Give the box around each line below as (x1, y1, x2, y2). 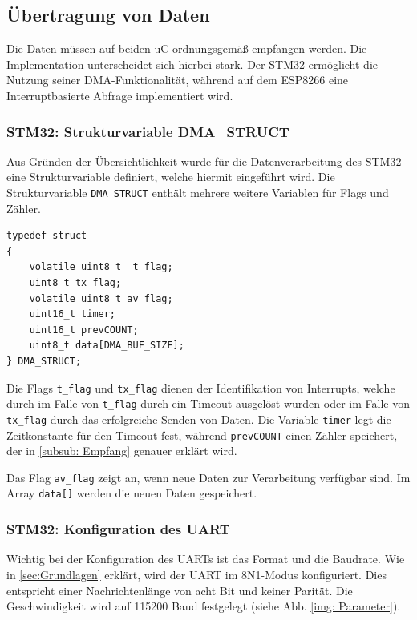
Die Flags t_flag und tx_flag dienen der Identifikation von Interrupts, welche (6, 379, 395, 396)
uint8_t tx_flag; (29, 277, 122, 289)
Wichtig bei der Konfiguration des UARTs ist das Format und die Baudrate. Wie (6, 550, 405, 567)
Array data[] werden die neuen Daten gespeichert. (6, 485, 257, 501)
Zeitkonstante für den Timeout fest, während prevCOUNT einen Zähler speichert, (6, 426, 398, 443)
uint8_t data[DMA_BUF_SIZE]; (29, 340, 184, 352)
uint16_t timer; (29, 308, 116, 320)
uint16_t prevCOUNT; (29, 324, 139, 336)
